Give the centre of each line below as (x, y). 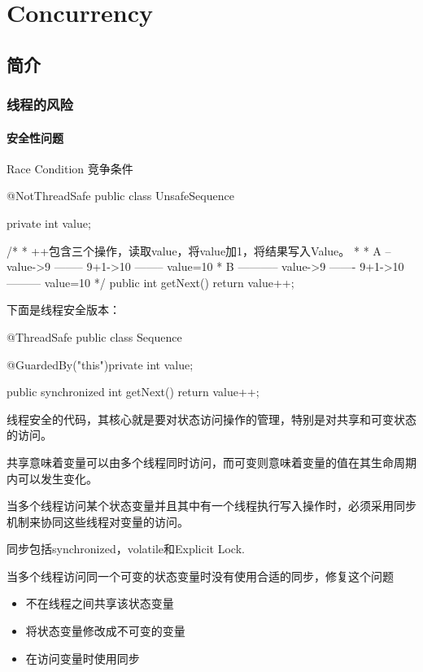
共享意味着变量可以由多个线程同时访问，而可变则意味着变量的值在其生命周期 (211, 462)
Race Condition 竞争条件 (70, 168)
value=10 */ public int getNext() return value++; (169, 282)
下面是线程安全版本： (63, 310)
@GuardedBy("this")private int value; (100, 364)
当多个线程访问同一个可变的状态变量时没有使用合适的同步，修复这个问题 (200, 576)
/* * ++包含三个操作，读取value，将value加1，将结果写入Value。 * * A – (199, 250)
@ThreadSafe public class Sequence (94, 336)
